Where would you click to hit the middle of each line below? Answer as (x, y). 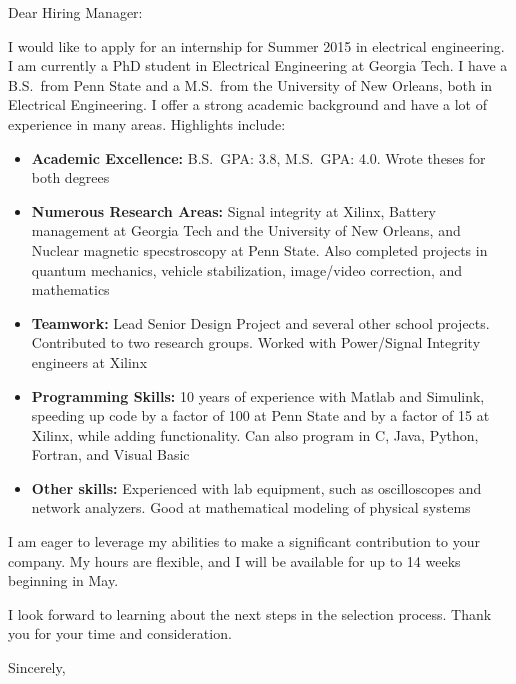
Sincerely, (37, 667)
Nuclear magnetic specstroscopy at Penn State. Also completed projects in (259, 249)
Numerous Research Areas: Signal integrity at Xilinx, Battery (234, 210)
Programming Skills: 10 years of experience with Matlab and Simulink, (258, 395)
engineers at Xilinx (89, 361)
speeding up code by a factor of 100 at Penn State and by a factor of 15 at (260, 415)
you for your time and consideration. (120, 633)
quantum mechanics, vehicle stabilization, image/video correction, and (247, 269)
